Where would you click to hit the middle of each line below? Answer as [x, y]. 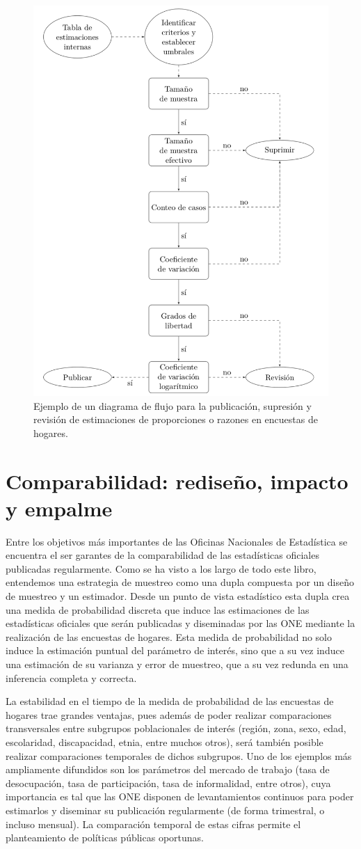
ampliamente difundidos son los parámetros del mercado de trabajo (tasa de [168, 769]
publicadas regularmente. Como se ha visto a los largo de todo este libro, [161, 568]
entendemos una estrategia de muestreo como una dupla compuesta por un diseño [180, 582]
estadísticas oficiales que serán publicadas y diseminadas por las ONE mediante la [180, 623]
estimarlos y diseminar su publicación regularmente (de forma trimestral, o [165, 810]
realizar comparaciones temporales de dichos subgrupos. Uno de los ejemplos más [179, 755]
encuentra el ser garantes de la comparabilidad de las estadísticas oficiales [162, 555]
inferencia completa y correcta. [71, 677]
